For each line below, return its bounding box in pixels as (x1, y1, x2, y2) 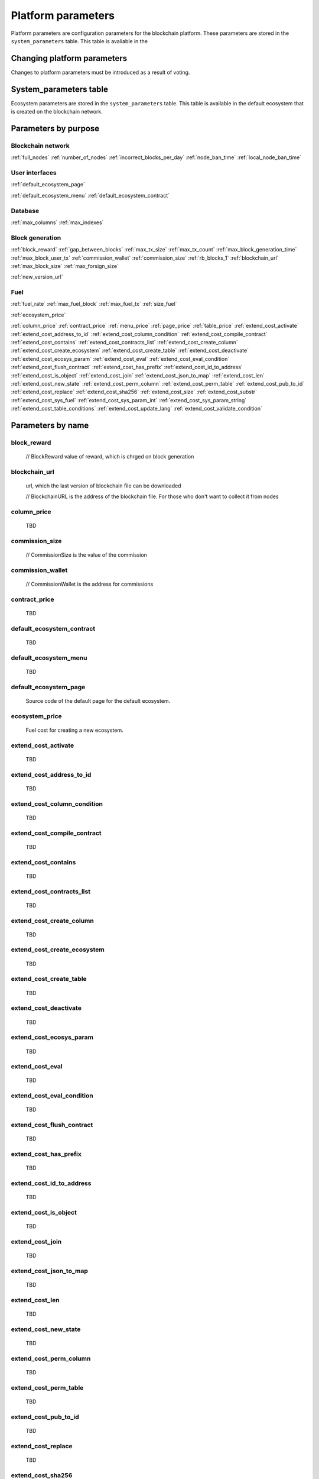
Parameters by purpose (11, 123, 100, 133)
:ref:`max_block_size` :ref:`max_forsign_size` (11, 262, 119, 269)
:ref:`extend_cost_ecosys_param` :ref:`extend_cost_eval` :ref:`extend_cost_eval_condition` (11, 355, 230, 362)
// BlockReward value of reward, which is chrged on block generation (25, 453, 194, 460)
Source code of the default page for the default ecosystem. (25, 697, 171, 705)
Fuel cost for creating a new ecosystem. (25, 726, 123, 734)
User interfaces (11, 169, 57, 177)
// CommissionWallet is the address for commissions (25, 580, 154, 588)
